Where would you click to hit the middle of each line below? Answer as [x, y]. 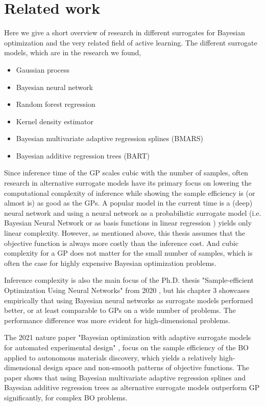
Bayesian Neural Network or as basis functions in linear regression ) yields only [128, 223]
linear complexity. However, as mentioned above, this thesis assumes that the [125, 233]
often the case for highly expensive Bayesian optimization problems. [110, 263]
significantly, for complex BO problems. [66, 397]
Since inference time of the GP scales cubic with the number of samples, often [126, 173]
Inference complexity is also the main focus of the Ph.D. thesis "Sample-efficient [129, 280]
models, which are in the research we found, [73, 52]
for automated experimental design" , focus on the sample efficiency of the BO [126, 347]
